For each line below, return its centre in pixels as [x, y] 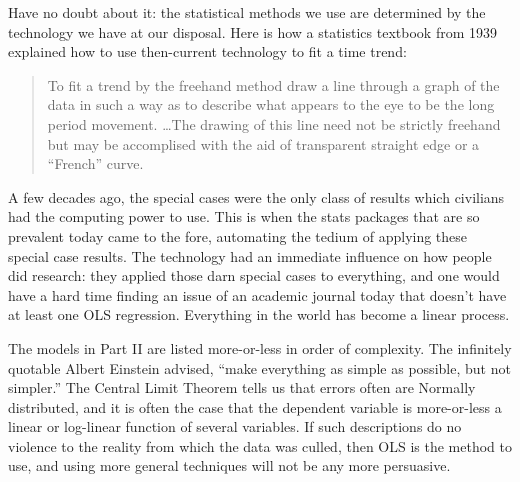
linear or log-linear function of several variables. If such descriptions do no [235, 426]
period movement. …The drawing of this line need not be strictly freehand [274, 123]
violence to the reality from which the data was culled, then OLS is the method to [260, 445]
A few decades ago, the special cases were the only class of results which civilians [256, 196]
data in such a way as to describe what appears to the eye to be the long [271, 104]
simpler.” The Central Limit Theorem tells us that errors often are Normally [242, 387]
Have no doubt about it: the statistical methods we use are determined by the [247, 12]
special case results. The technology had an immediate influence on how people [250, 255]
